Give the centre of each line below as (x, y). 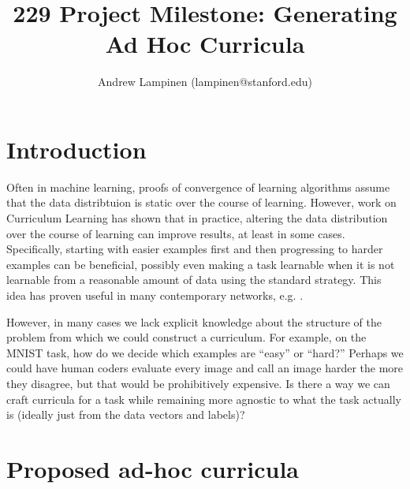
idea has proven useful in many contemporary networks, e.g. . (155, 295)
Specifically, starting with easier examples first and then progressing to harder (195, 249)
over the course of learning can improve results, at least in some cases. (176, 233)
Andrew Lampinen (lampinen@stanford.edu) (205, 82)
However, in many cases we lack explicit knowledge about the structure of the (194, 321)
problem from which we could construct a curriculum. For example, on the (186, 337)
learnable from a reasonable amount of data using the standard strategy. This (194, 280)
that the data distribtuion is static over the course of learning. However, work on (201, 202)
